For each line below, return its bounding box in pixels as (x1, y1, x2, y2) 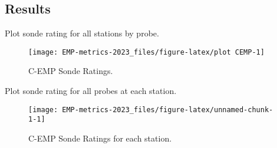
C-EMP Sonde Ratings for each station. (28, 132, 172, 144)
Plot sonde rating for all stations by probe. (5, 27, 159, 39)
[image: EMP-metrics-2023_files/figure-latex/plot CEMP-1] (28, 48, 265, 56)
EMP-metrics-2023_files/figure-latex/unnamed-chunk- (62, 105, 273, 114)
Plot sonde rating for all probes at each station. (5, 85, 177, 97)
